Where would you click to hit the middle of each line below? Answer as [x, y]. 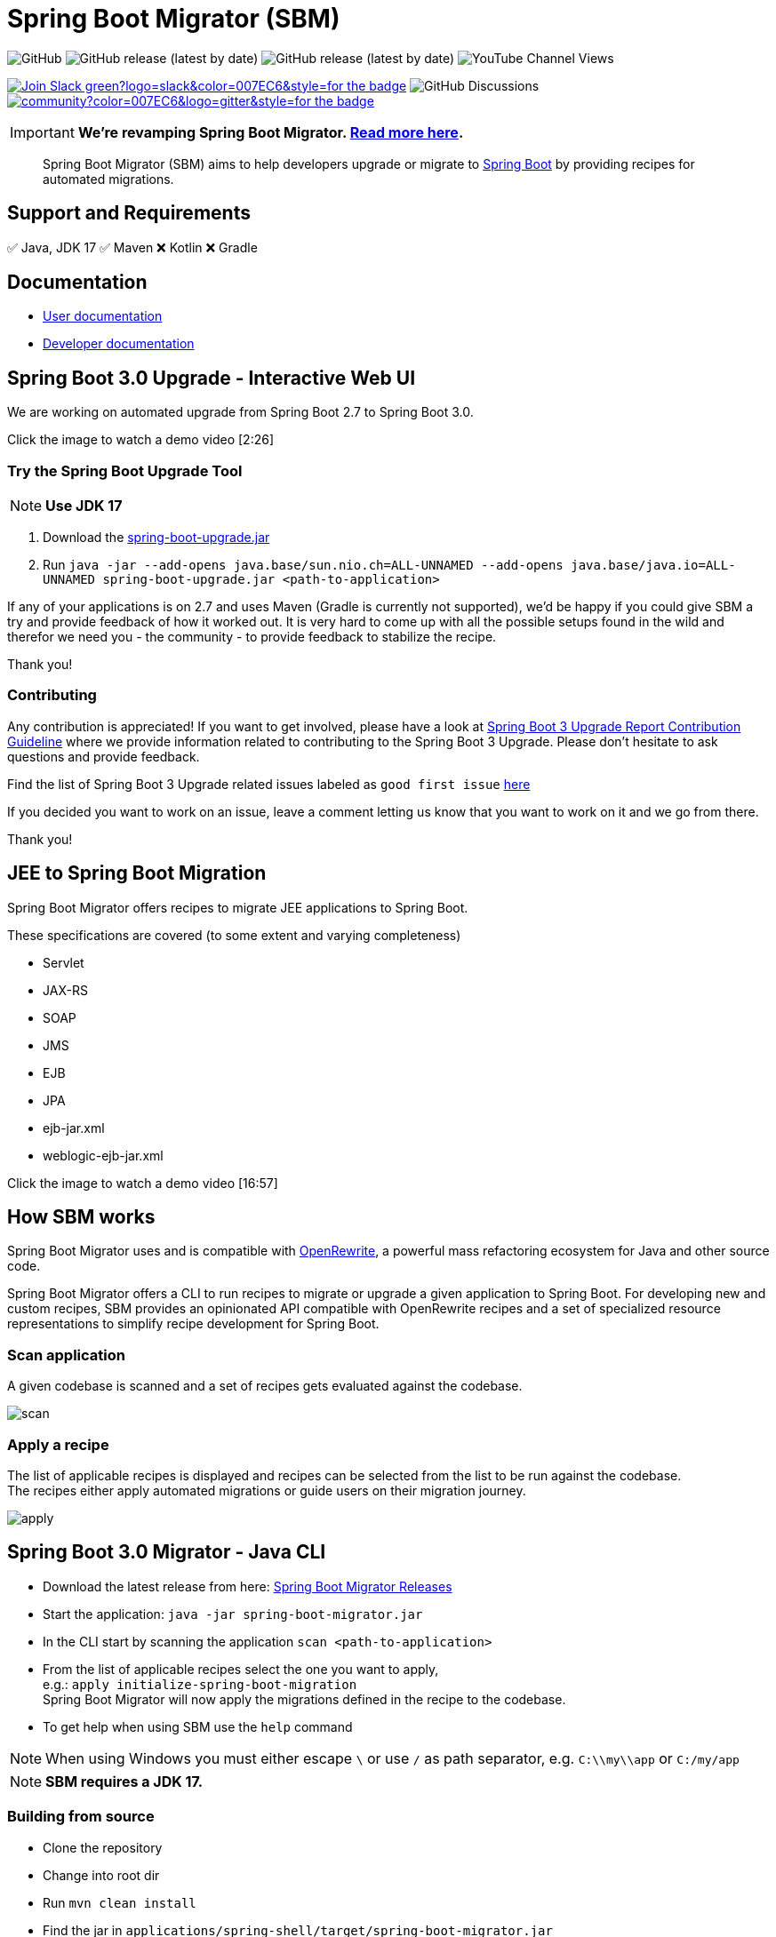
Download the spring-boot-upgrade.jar [156, 538]
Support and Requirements [129, 213]
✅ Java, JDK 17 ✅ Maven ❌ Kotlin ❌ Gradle [132, 247]
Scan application [66, 1355]
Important [42, 132]
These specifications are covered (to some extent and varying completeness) [234, 935]
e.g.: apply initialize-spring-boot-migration [200, 1684]
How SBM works [81, 1217]
